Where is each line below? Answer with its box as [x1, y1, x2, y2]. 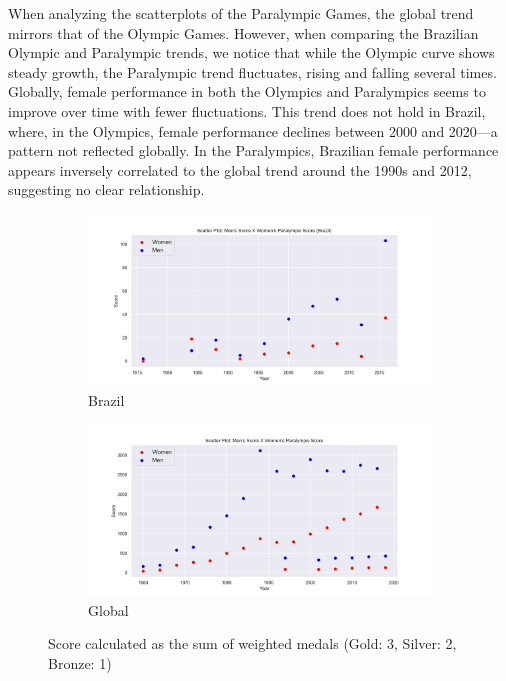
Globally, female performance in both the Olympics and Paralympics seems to [8, 81, 486, 102]
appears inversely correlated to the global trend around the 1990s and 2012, [8, 159, 472, 180]
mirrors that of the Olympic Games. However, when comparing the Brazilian [8, 22, 479, 43]
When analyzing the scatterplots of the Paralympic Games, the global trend [8, 3, 474, 23]
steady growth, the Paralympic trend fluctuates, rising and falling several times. [8, 61, 497, 82]
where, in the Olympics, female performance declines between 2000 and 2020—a [8, 120, 498, 141]
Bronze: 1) [48, 652, 112, 673]
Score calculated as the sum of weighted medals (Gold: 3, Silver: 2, [48, 633, 457, 654]
